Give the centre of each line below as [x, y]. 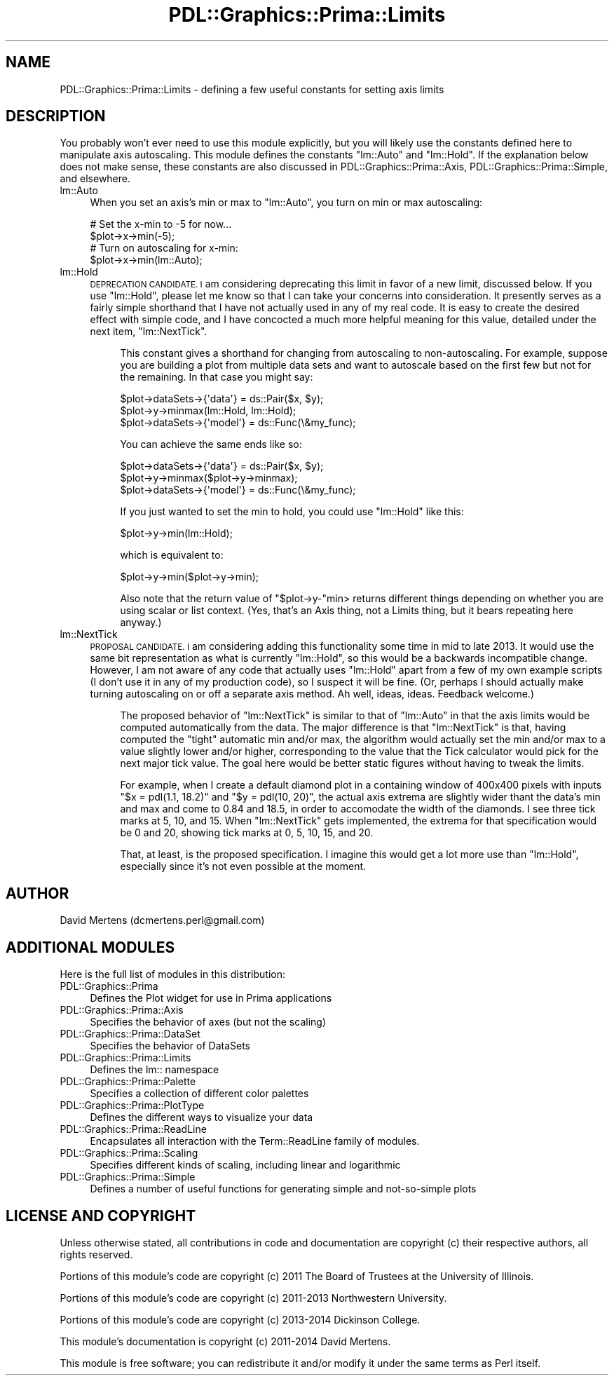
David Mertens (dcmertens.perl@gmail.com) [162, 920]
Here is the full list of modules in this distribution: [172, 974]
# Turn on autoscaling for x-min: [164, 248]
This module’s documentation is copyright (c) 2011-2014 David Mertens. [225, 1341]
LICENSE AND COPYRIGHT [101, 1216]
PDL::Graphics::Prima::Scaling [129, 1153]
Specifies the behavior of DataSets [170, 1046]
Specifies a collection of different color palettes [199, 1094]
